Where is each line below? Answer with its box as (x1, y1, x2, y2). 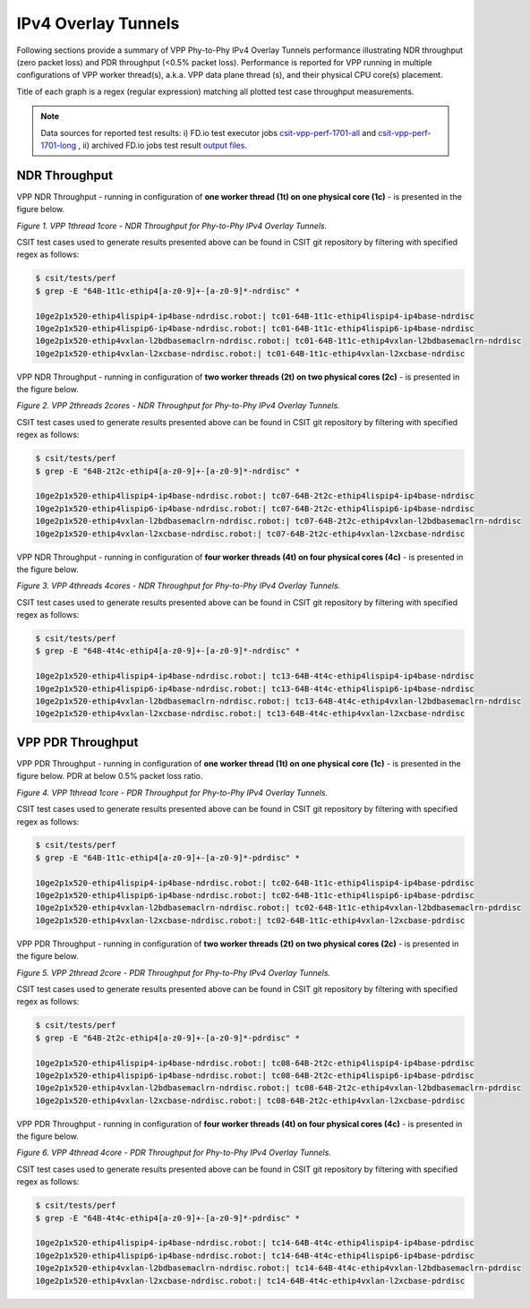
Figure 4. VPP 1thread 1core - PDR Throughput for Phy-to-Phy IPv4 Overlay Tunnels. (16, 787, 329, 798)
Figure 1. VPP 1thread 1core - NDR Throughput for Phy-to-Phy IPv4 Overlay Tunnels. (16, 220, 328, 231)
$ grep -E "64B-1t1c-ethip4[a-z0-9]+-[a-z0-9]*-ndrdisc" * (35, 286, 300, 295)
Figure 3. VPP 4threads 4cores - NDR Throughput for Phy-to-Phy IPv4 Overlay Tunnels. (16, 580, 341, 591)
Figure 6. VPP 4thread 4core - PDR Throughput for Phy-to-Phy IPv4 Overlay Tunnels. (16, 1147, 331, 1158)
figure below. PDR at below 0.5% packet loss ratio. (16, 771, 203, 782)
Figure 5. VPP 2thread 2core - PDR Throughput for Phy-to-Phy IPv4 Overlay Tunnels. (16, 967, 331, 978)
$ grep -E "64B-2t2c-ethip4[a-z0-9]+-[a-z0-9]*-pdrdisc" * (35, 1032, 300, 1043)
